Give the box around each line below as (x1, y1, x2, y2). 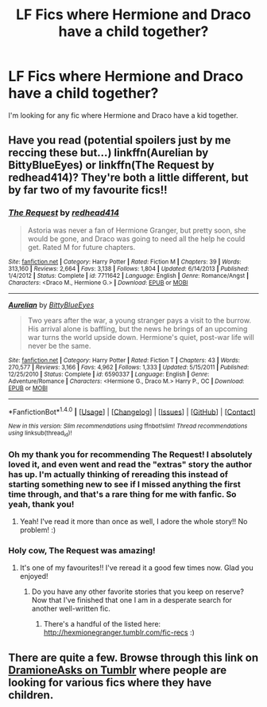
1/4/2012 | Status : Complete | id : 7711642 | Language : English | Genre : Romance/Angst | (8, 271, 249, 279)
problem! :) (19, 525, 56, 534)
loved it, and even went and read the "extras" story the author (8, 459, 253, 470)
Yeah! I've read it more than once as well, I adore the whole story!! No (19, 516, 248, 526)
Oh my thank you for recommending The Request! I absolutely (8, 448, 253, 459)
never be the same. (27, 341, 91, 350)
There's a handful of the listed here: (43, 619, 161, 629)
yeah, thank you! (8, 498, 75, 510)
